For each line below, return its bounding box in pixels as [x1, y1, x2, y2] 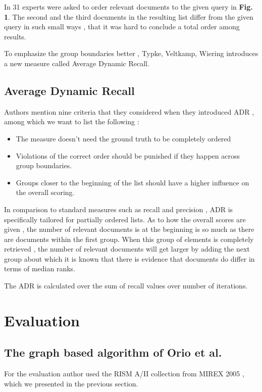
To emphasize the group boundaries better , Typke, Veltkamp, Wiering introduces [4, 48, 258, 59]
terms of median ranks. [4, 263, 76, 274]
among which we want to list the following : [4, 116, 139, 127]
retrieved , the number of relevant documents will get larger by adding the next [4, 243, 250, 254]
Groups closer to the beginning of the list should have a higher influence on [16, 177, 249, 187]
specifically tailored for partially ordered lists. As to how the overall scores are [4, 214, 246, 224]
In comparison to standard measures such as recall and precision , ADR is [4, 204, 233, 214]
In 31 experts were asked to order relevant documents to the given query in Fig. [4, 2, 253, 12]
